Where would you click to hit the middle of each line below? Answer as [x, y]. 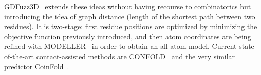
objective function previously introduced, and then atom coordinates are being [128, 36]
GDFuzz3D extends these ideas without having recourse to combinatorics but [128, 6]
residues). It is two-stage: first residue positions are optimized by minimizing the [131, 26]
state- [248, 46]
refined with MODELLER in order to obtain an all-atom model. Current [120, 46]
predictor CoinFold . [37, 66]
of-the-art [19, 56]
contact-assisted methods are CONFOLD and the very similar [136, 56]
